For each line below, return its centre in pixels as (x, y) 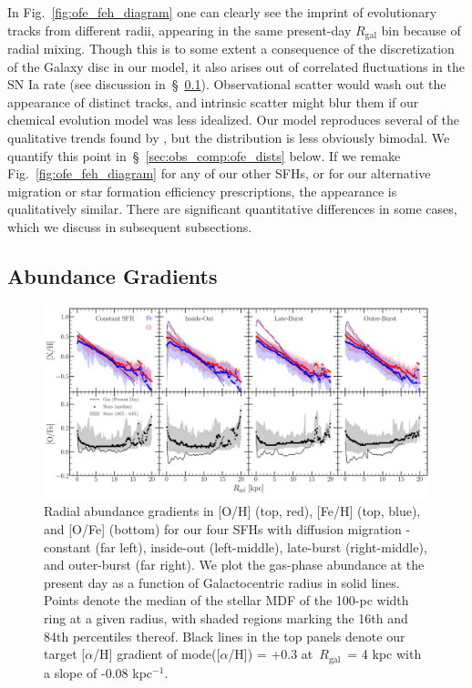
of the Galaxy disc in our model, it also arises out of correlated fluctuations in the (236, 66)
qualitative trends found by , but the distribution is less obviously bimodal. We (229, 138)
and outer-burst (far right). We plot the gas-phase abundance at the (234, 565)
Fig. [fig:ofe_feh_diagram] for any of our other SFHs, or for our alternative (219, 173)
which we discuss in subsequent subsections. (130, 226)
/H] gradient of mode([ (157, 654)
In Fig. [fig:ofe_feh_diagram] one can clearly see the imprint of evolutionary (222, 12)
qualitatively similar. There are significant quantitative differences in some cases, (232, 209)
